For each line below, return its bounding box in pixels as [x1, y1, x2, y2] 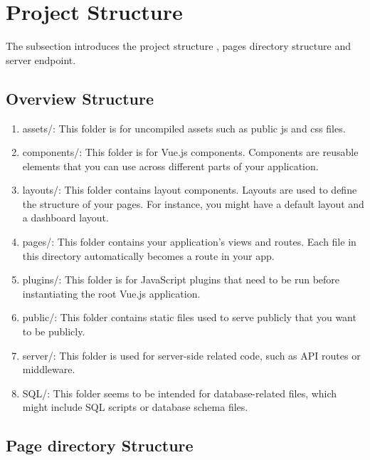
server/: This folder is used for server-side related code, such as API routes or [22, 347, 361, 362]
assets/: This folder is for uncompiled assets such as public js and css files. [22, 120, 346, 135]
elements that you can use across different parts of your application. [22, 158, 319, 173]
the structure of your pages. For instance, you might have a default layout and [22, 196, 364, 211]
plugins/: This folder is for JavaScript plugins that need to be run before [22, 272, 340, 287]
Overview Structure [6, 87, 154, 109]
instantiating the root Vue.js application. [22, 286, 201, 300]
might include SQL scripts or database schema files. [22, 399, 248, 414]
